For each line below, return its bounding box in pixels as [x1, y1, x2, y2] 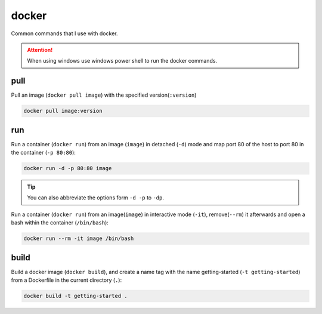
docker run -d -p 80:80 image [23, 165, 112, 172]
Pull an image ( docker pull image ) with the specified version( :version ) [11, 91, 197, 98]
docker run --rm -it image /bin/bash [23, 235, 134, 242]
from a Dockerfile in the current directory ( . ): [11, 276, 122, 284]
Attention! [27, 46, 53, 53]
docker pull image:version [23, 107, 103, 115]
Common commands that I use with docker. [11, 30, 118, 37]
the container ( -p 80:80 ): [11, 149, 76, 156]
